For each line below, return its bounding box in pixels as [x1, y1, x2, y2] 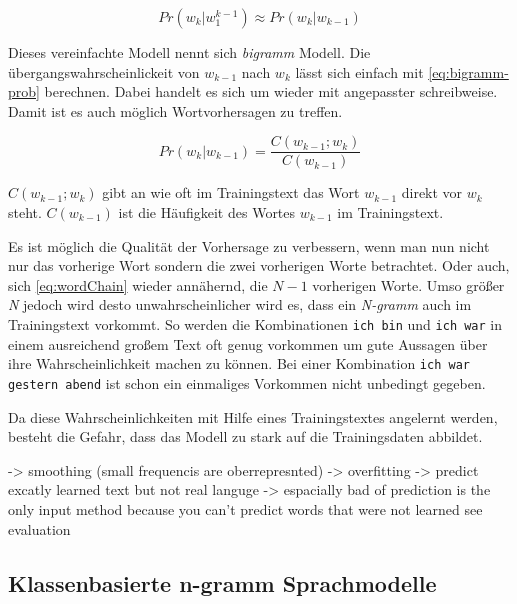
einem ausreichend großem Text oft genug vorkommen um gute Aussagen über [8, 333, 488, 354]
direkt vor [401, 182, 463, 203]
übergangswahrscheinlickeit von [8, 61, 200, 82]
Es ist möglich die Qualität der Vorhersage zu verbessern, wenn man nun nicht [8, 235, 490, 256]
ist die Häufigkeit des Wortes [118, 202, 296, 223]
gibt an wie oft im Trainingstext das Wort [102, 182, 360, 203]
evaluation [8, 518, 71, 539]
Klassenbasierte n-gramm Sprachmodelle [8, 567, 437, 598]
